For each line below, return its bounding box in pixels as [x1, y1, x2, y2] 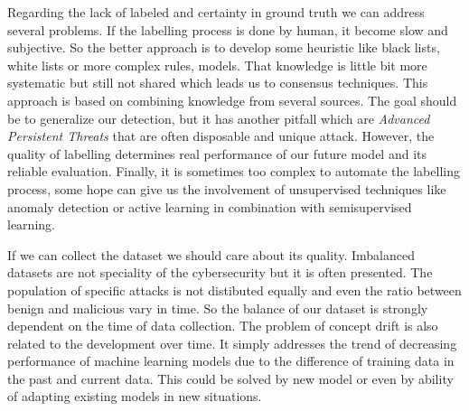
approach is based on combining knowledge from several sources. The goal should [7, 90, 457, 109]
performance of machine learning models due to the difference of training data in [7, 351, 455, 370]
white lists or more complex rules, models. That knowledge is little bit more [7, 55, 427, 74]
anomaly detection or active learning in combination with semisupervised [7, 197, 412, 216]
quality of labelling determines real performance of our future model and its [7, 144, 427, 163]
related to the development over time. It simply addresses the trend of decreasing [7, 333, 457, 352]
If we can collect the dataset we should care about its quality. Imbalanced [7, 245, 415, 264]
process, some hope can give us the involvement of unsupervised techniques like [7, 179, 446, 198]
